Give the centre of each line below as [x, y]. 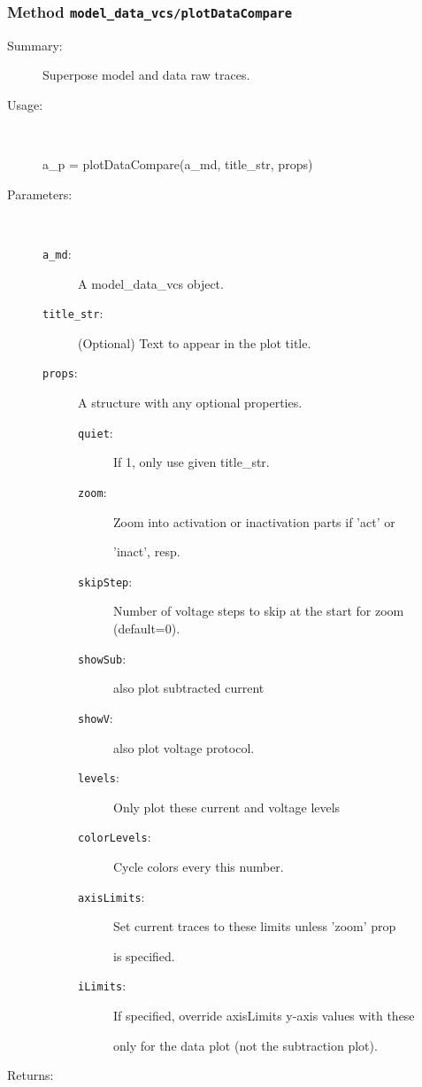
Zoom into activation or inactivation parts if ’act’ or [254, 521]
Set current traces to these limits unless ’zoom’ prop [255, 926]
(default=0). [147, 629]
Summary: [35, 45]
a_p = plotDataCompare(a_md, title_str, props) [178, 164]
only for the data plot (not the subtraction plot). [246, 1045]
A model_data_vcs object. [151, 283]
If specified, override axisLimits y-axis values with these [264, 1016]
